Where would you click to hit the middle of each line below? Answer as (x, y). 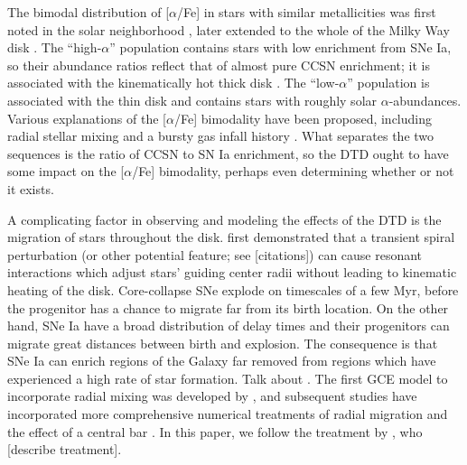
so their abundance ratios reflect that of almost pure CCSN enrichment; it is (219, 65)
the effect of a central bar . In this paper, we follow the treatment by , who (215, 431)
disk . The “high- (55, 47)
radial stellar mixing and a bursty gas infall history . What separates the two (221, 136)
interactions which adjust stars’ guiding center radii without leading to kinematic (232, 272)
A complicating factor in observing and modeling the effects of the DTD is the (224, 219)
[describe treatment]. (65, 449)
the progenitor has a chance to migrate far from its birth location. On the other (228, 307)
